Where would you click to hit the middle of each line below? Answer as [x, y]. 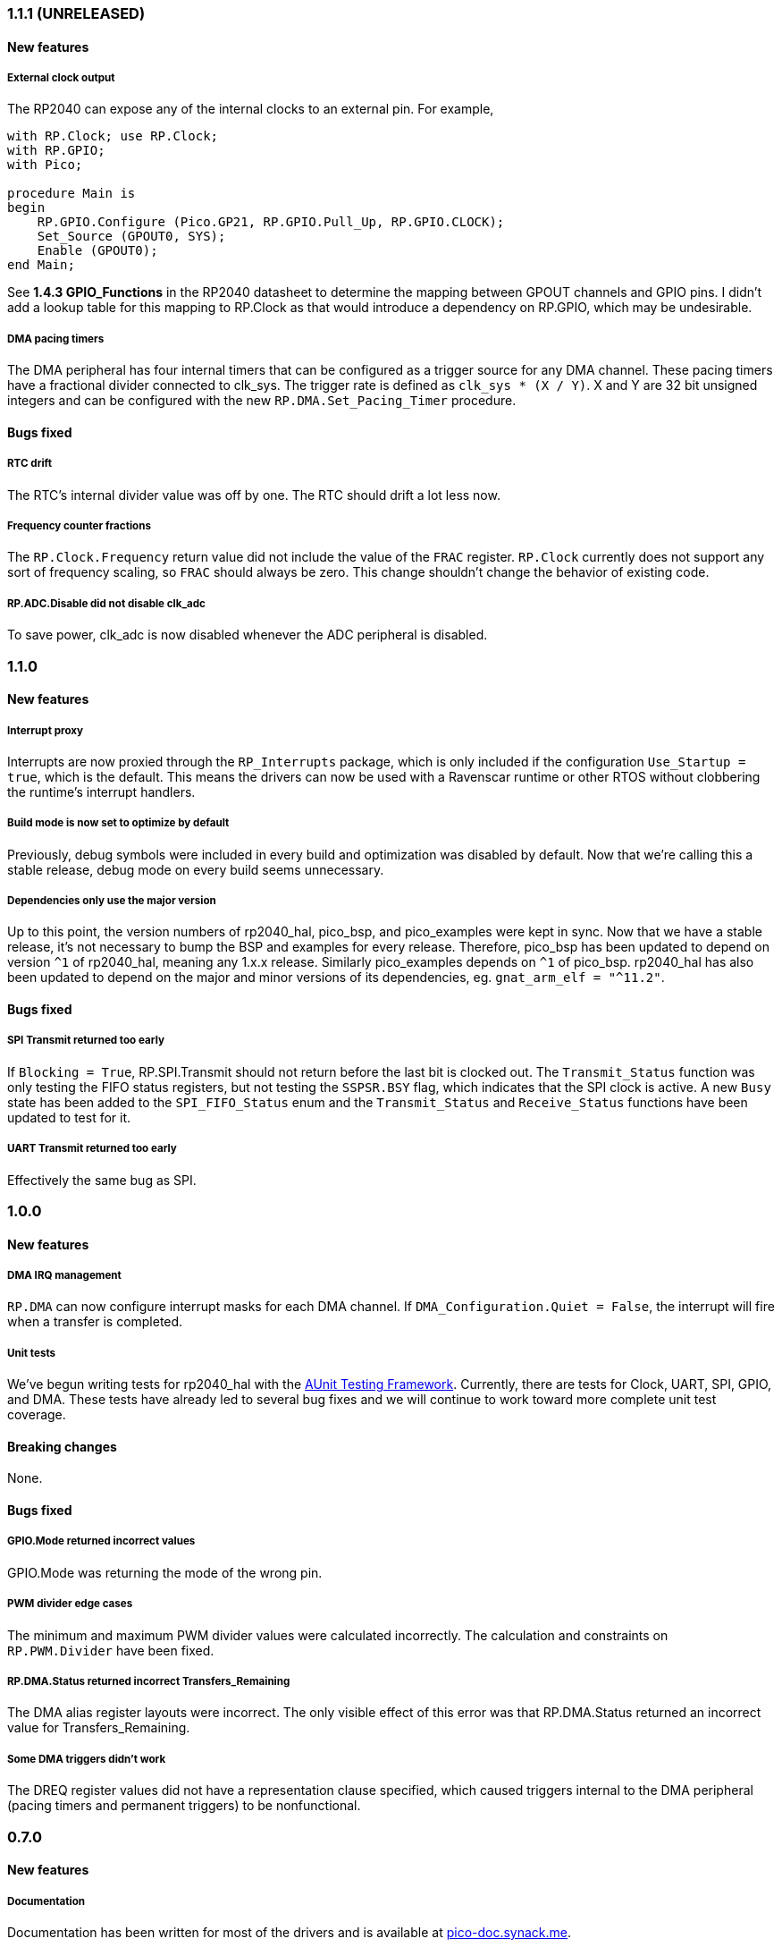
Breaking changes [62, 1446]
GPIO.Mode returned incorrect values [101, 1541]
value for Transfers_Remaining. [99, 1728]
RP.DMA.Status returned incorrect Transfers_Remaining [149, 1681]
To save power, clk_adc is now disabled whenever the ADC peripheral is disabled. [248, 635]
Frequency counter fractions [79, 525]
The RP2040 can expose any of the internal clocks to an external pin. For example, [251, 109]
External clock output [61, 78]
